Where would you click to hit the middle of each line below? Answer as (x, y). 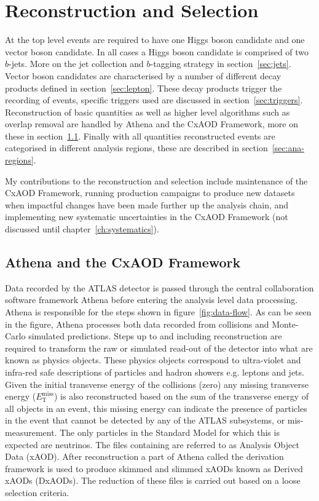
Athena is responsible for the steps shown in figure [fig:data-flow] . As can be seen (158, 312)
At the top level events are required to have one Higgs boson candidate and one (155, 40)
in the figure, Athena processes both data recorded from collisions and (137, 324)
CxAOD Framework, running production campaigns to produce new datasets (150, 193)
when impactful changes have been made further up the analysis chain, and (147, 204)
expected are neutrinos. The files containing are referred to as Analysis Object (152, 444)
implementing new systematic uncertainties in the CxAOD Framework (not (147, 217)
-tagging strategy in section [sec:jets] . (221, 64)
